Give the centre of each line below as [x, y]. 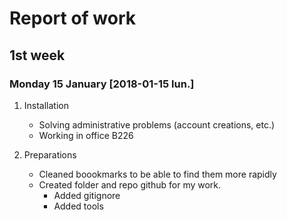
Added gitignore [87, 195]
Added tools [78, 206]
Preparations [50, 154]
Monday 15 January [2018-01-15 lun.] [102, 84]
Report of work [73, 18]
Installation [46, 105]
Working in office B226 [86, 135]
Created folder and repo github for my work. [130, 184]
